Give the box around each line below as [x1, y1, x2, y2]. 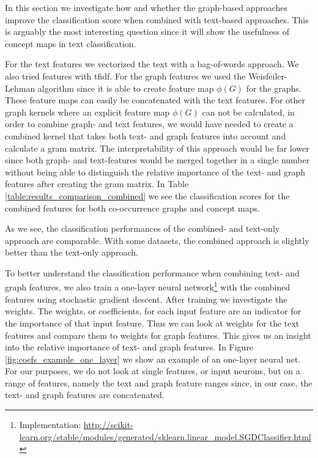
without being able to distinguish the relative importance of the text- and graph [5, 165, 306, 178]
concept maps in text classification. [5, 37, 136, 50]
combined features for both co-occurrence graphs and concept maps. [5, 201, 260, 214]
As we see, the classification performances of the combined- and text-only [5, 222, 280, 235]
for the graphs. [246, 81, 301, 94]
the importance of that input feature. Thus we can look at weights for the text [5, 316, 300, 329]
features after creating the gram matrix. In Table [5, 177, 189, 190]
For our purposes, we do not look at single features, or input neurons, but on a [5, 364, 300, 377]
